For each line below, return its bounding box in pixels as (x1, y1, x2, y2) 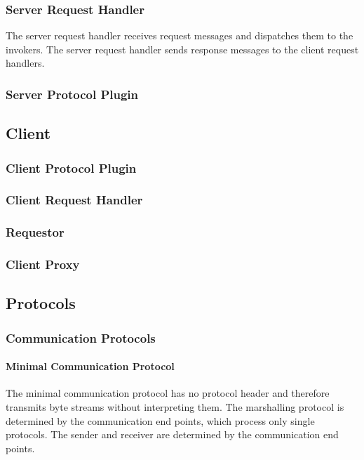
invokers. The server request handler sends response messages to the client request (6, 41, 359, 56)
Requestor (6, 223, 65, 241)
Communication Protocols (6, 329, 156, 346)
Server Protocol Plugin (6, 85, 138, 103)
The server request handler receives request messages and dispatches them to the (6, 28, 353, 43)
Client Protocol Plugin (6, 159, 137, 176)
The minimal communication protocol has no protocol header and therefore (6, 386, 330, 400)
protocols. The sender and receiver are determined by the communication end (6, 427, 339, 442)
